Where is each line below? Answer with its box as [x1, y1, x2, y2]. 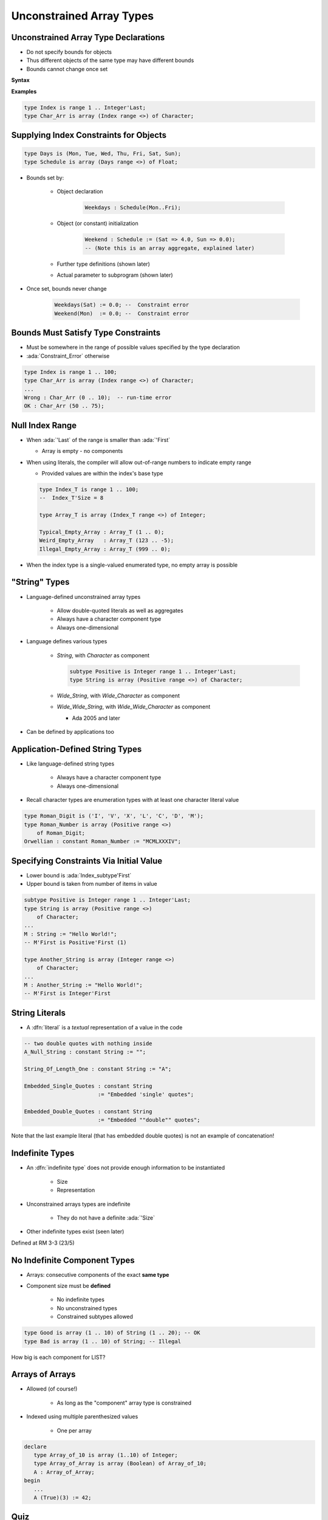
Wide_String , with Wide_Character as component [56, 692, 180, 699]
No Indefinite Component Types [11, 1255, 135, 1265]
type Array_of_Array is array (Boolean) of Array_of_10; [33, 1460, 207, 1467]
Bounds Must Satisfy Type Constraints [11, 328, 161, 338]
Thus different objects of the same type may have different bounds [26, 57, 194, 64]
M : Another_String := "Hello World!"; [24, 982, 143, 989]
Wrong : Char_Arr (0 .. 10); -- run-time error [24, 394, 172, 401]
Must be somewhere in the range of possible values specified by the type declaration [26, 344, 240, 351]
